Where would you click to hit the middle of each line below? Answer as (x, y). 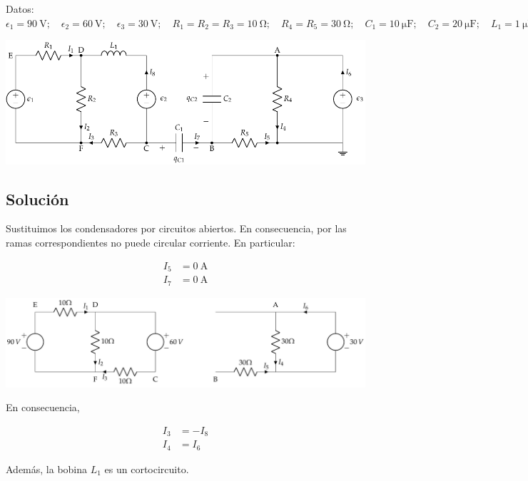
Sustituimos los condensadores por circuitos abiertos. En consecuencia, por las (176, 228)
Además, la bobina (47, 469)
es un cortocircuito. (147, 469)
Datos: (20, 9)
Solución (37, 198)
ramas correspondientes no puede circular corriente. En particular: (151, 242)
